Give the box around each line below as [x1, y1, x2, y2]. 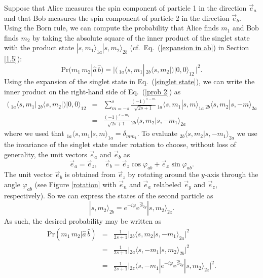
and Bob [232, 22, 259, 33]
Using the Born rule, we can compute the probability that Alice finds [4, 22, 219, 33]
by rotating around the [128, 169, 199, 180]
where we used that [4, 128, 64, 138]
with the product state [4, 42, 74, 53]
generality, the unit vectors [4, 149, 87, 159]
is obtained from [64, 169, 116, 180]
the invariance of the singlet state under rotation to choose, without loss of [4, 139, 236, 150]
